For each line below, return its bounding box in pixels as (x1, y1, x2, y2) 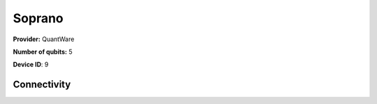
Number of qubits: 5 (13, 47, 73, 56)
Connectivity (13, 79, 71, 91)
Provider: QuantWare (13, 35, 75, 43)
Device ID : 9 (13, 60, 49, 69)
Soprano (13, 10, 64, 26)
